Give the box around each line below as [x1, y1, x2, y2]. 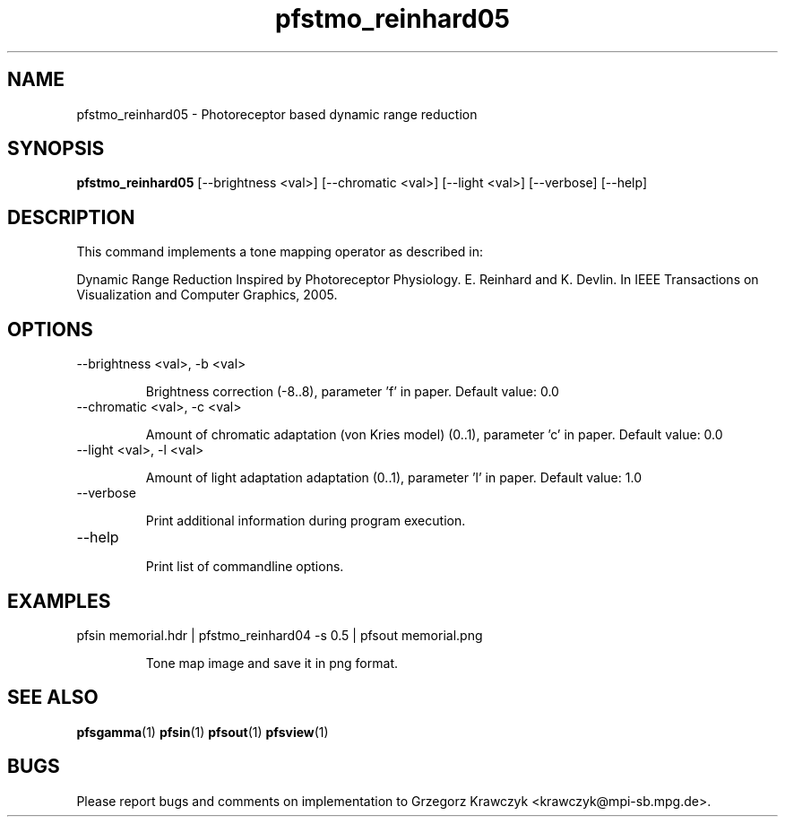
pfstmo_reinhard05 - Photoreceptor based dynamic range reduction [76, 106, 478, 122]
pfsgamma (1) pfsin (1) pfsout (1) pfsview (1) [76, 724, 329, 740]
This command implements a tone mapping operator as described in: [76, 244, 484, 260]
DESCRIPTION [7, 205, 135, 229]
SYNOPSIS [7, 137, 105, 160]
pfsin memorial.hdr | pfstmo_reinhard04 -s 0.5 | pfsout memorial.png [76, 627, 483, 643]
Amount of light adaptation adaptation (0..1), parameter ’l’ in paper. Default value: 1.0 [145, 470, 642, 486]
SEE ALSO [7, 686, 99, 709]
